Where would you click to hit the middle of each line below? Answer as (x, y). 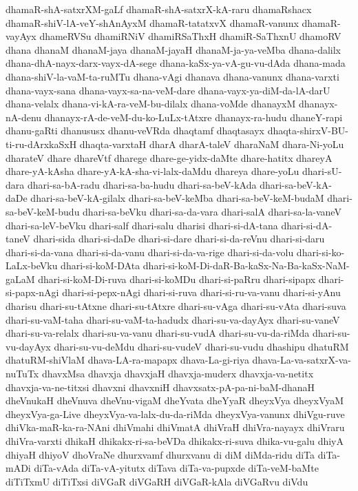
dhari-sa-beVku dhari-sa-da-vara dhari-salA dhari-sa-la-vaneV (212, 211)
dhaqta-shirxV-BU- (308, 130)
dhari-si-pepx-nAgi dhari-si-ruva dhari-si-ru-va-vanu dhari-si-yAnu (201, 292)
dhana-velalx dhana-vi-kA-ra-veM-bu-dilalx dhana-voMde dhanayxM (151, 104)
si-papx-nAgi (32, 292)
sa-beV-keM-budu (43, 211)
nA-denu (24, 117)
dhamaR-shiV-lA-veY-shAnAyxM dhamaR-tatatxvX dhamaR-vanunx (152, 22)
